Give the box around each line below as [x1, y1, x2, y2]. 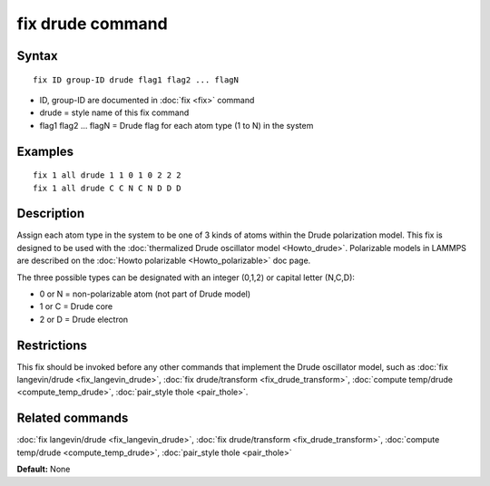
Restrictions [16, 337, 88, 353]
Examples [16, 143, 74, 159]
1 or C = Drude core [39, 301, 113, 312]
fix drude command [16, 14, 168, 34]
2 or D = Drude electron [39, 314, 129, 325]
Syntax [16, 48, 58, 63]
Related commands [16, 411, 129, 426]
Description [16, 206, 85, 221]
